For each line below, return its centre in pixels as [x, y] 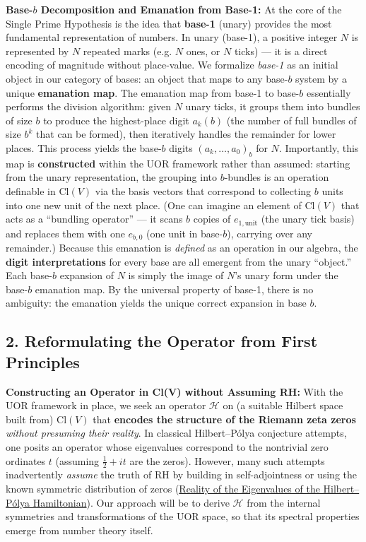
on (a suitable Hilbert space [283, 405]
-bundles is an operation [277, 177]
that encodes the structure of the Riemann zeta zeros [224, 419]
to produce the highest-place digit [116, 120]
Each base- [29, 275]
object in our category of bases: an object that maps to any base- [147, 78]
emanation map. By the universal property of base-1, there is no [174, 289]
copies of [212, 219]
